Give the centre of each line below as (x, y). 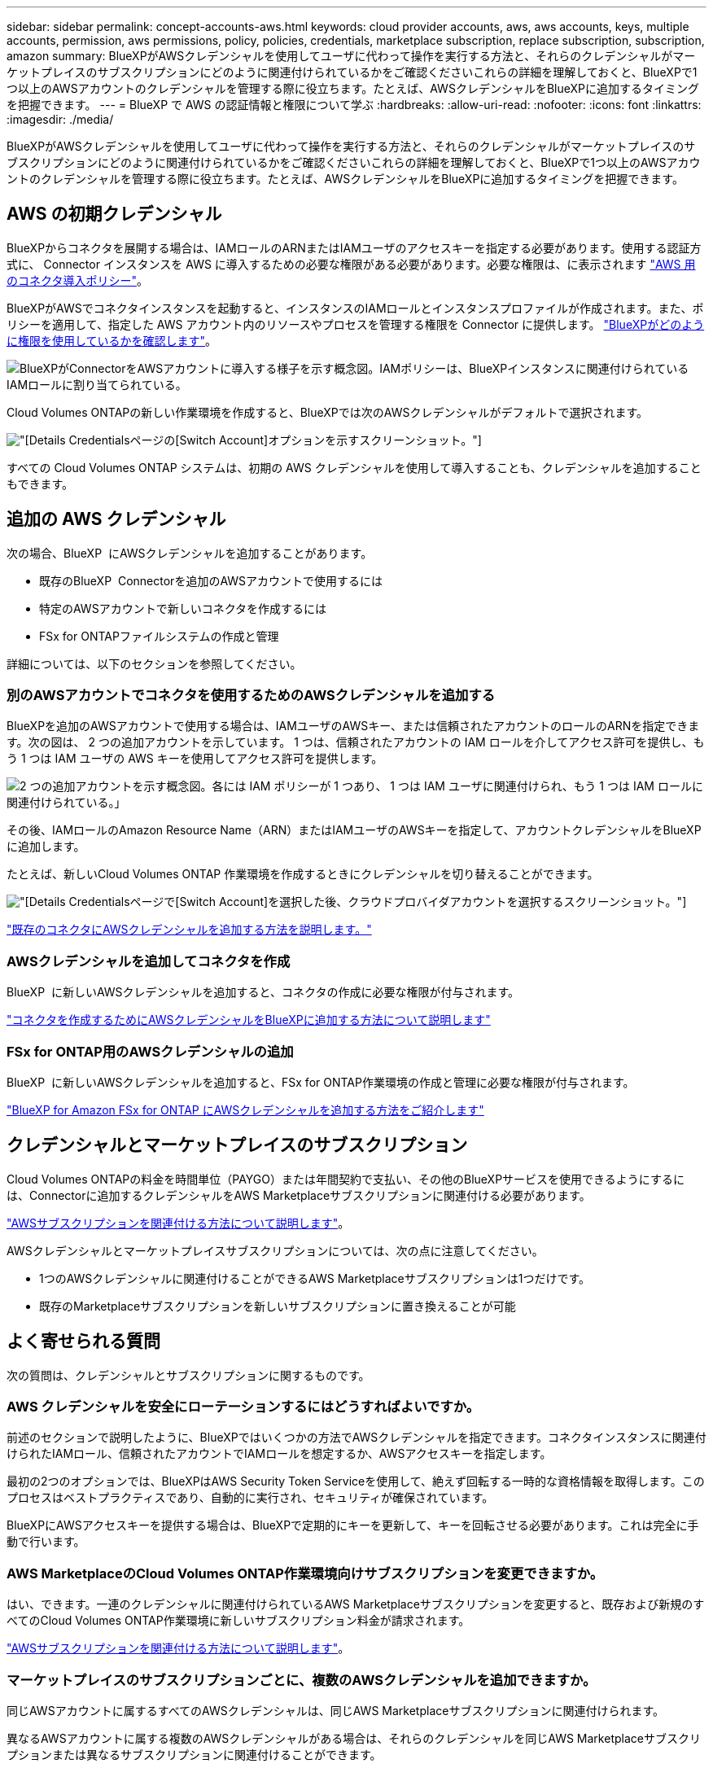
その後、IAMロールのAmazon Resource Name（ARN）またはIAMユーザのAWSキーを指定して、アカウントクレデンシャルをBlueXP (354, 830)
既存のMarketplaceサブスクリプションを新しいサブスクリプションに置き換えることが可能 (278, 1306)
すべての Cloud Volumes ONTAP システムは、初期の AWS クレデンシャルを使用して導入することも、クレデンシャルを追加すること (354, 467)
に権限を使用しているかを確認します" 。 (112, 340)
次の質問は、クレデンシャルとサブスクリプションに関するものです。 (188, 1375)
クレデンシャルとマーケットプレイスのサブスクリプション (237, 1145)
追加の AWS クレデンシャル (116, 519)
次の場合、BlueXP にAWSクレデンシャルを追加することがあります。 (190, 553)
